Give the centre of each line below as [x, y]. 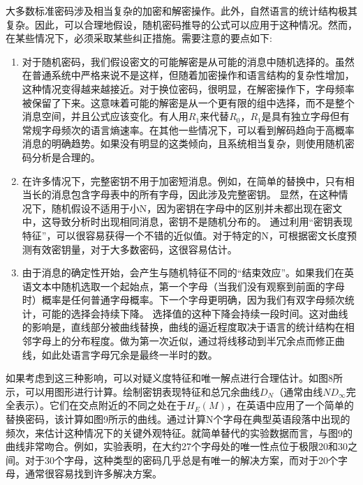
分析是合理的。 [66, 157]
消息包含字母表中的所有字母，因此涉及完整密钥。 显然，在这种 [195, 194]
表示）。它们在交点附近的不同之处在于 [101, 405]
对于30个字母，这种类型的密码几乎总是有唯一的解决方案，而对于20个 [181, 460]
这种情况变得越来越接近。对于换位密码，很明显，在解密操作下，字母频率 [188, 88]
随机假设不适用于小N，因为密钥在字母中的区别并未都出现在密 [192, 208]
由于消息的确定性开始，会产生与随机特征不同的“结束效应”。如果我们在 [183, 273]
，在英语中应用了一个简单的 [290, 405]
